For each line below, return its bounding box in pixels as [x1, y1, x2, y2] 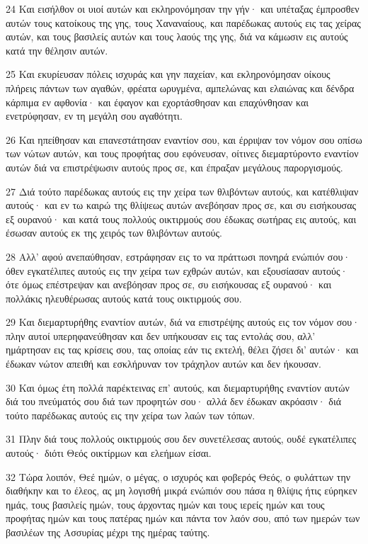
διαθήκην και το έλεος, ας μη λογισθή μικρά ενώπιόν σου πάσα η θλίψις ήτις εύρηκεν [6, 483, 357, 498]
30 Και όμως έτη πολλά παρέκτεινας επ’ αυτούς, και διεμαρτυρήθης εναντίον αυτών [6, 380, 350, 395]
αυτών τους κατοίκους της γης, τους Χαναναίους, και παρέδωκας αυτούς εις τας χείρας [6, 15, 361, 30]
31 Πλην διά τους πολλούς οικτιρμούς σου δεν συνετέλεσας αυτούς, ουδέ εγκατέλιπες [6, 431, 357, 446]
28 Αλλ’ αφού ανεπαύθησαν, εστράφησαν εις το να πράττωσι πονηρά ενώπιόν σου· [6, 249, 351, 263]
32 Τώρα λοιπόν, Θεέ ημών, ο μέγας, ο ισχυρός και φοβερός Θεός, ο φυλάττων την [6, 469, 351, 484]
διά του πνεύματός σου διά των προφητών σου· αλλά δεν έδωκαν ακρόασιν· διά [6, 394, 342, 409]
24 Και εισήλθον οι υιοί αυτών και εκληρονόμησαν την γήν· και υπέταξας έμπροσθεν [6, 1, 360, 16]
